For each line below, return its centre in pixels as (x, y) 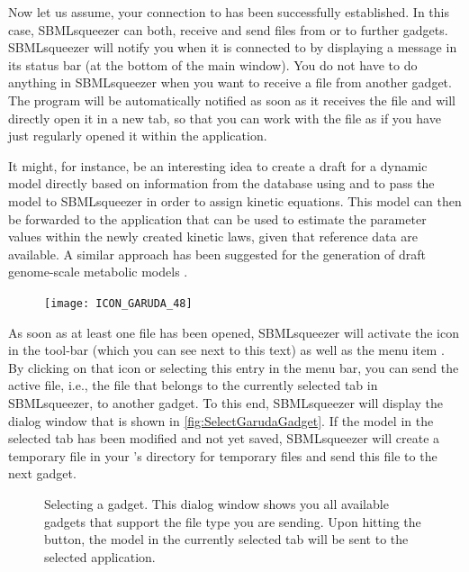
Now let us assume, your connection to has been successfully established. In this (229, 12)
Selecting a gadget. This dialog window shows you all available (216, 503)
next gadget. (42, 473)
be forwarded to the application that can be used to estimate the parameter (217, 218)
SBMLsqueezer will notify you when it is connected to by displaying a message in (233, 47)
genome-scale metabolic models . (98, 272)
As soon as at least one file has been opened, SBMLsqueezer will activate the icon (234, 332)
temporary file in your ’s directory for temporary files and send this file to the (223, 455)
